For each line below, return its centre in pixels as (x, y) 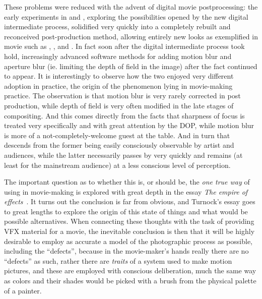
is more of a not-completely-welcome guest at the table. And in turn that (117, 135)
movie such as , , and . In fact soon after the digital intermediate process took (124, 46)
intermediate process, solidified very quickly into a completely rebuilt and (117, 26)
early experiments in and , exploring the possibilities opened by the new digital (126, 16)
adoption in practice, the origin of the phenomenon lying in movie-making (118, 85)
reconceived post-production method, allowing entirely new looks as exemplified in (131, 36)
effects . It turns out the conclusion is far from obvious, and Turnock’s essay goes (130, 201)
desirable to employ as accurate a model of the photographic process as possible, (128, 241)
